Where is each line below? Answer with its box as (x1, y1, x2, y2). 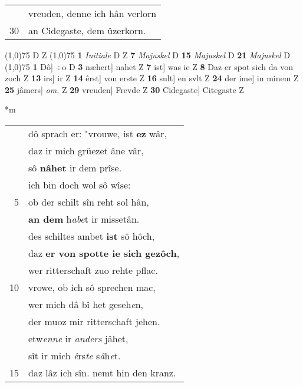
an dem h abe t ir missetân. (28, 211, 140, 226)
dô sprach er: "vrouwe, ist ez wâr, (28, 126, 167, 140)
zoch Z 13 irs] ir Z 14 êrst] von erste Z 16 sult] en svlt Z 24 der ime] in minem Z (5, 72, 299, 84)
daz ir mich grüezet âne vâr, (28, 143, 144, 157)
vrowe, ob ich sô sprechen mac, (28, 280, 156, 294)
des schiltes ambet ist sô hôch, (28, 229, 155, 243)
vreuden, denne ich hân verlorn (28, 6, 157, 20)
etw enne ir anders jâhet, (28, 331, 129, 345)
